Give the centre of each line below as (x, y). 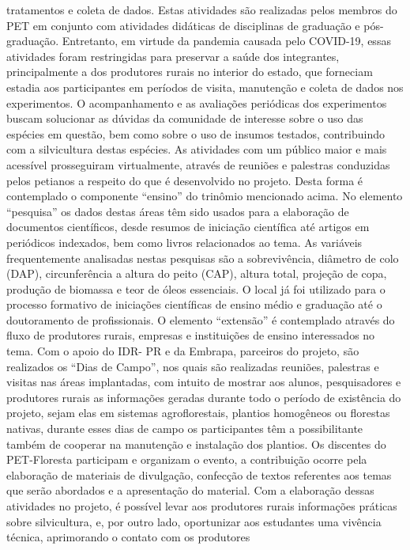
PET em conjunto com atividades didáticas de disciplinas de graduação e (183, 25)
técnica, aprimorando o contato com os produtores (128, 537)
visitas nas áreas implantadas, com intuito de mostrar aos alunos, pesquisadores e (204, 382)
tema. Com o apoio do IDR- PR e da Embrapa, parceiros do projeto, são (183, 351)
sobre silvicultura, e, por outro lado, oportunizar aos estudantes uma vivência (194, 521)
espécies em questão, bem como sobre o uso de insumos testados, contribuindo (196, 133)
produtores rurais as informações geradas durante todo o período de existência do (204, 397)
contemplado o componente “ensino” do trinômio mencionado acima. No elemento (205, 196)
